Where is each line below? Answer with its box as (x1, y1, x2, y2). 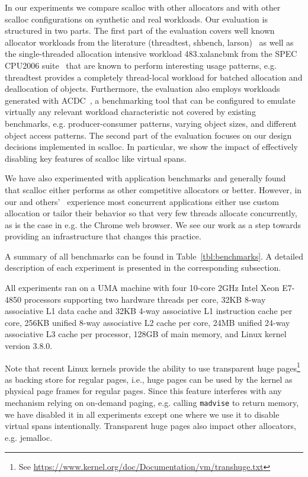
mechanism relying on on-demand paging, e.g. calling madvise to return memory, (5, 396, 299, 409)
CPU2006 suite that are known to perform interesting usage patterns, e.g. (5, 59, 277, 71)
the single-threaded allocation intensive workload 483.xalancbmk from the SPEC (5, 47, 297, 60)
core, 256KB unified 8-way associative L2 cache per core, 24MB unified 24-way (5, 316, 290, 328)
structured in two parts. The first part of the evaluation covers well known (5, 24, 275, 37)
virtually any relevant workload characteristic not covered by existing (5, 105, 256, 118)
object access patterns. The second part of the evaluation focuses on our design (5, 129, 292, 141)
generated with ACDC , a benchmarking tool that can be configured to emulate (5, 94, 296, 106)
